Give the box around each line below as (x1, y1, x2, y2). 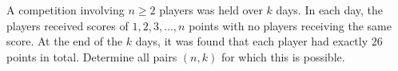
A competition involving (6, 2, 125, 18)
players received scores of (6, 17, 129, 34)
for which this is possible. (221, 48, 345, 65)
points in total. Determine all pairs (6, 48, 177, 65)
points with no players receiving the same (189, 17, 392, 34)
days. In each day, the (276, 2, 383, 18)
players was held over (159, 2, 263, 18)
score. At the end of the (6, 33, 123, 49)
